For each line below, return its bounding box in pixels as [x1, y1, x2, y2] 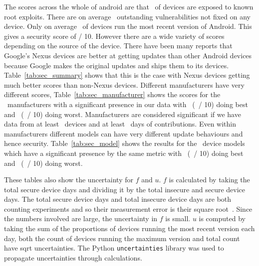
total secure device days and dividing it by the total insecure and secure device [4, 184, 246, 194]
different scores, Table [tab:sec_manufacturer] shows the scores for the [4, 89, 221, 100]
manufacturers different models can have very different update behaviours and [4, 128, 243, 138]
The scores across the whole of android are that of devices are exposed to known [4, 1, 254, 11]
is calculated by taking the [169, 174, 250, 185]
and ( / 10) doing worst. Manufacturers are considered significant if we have [4, 109, 241, 119]
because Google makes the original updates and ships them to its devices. [4, 60, 229, 70]
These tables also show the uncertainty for [4, 174, 133, 185]
